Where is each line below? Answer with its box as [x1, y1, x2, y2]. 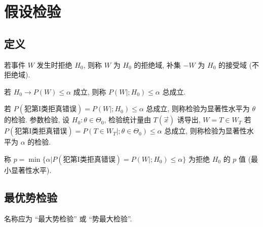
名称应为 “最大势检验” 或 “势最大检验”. [4, 213, 132, 223]
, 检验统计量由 [104, 114, 151, 125]
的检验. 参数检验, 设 [4, 114, 70, 125]
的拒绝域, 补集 [134, 59, 181, 70]
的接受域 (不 [218, 59, 259, 70]
